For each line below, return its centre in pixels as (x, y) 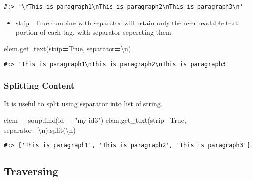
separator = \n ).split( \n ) (40, 129)
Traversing (31, 171)
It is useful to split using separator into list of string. (83, 103)
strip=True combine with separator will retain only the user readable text (127, 22)
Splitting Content (39, 85)
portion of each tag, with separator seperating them (93, 32)
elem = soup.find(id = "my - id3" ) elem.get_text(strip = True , (95, 120)
